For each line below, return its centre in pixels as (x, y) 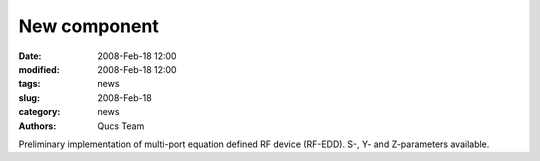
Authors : (37, 126)
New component (88, 26)
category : (39, 112)
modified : (39, 69)
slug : (29, 97)
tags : (29, 84)
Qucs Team (121, 126)
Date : (30, 56)
